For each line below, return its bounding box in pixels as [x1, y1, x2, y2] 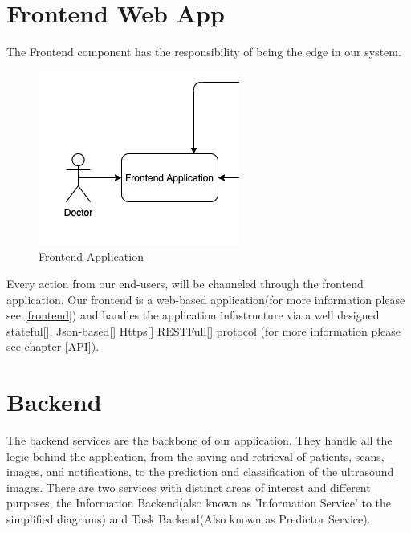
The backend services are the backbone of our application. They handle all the [6, 432, 393, 448]
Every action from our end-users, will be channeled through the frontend [6, 275, 364, 291]
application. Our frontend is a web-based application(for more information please [6, 291, 405, 307]
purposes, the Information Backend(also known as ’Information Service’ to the [6, 494, 392, 511]
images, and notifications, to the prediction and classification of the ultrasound [6, 463, 394, 480]
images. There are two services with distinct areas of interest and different [6, 478, 371, 495]
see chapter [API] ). [6, 338, 100, 355]
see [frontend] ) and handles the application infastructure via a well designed [6, 307, 380, 323]
